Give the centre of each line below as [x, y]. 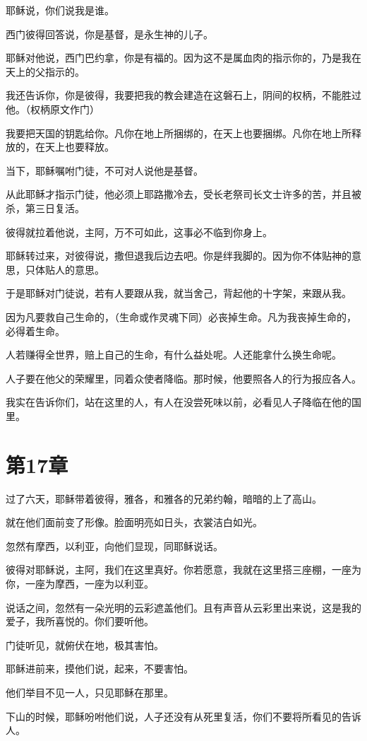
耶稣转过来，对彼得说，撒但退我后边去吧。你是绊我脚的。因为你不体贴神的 [179, 256]
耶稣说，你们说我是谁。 [60, 10]
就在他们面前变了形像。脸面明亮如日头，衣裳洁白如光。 [134, 522]
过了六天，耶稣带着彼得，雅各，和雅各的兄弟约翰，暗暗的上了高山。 [164, 498]
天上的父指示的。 [45, 71]
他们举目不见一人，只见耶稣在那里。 [90, 692]
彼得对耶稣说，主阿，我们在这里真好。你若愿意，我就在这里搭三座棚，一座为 [183, 570]
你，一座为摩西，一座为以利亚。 [80, 583]
